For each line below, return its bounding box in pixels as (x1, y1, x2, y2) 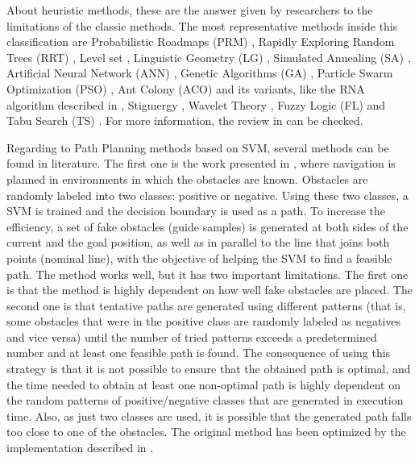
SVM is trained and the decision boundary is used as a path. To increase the (6, 202, 385, 219)
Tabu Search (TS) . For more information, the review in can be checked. (6, 112, 363, 129)
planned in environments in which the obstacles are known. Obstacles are (6, 170, 368, 187)
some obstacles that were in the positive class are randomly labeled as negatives (6, 313, 401, 330)
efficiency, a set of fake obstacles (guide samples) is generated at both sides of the (6, 218, 409, 235)
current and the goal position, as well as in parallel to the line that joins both (6, 234, 390, 251)
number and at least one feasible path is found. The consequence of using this (6, 344, 391, 361)
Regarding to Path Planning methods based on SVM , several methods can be (6, 139, 389, 156)
